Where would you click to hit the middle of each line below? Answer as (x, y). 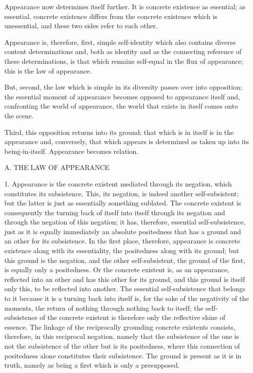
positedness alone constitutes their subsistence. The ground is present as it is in (123, 355)
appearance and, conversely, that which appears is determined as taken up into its (127, 141)
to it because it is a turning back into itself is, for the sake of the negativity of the (127, 298)
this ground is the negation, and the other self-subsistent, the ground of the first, (125, 260)
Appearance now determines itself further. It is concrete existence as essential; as (125, 6)
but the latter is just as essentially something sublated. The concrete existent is (123, 203)
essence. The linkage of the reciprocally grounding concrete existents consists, (120, 326)
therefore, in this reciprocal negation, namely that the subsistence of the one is (122, 336)
